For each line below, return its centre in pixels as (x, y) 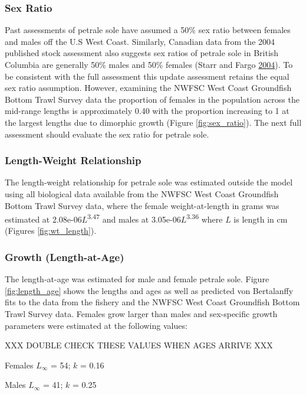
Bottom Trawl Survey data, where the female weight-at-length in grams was (142, 205)
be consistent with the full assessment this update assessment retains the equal (147, 76)
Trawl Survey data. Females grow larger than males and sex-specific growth (141, 314)
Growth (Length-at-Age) (65, 257)
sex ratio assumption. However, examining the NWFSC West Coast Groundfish (148, 88)
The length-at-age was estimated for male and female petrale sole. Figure (137, 279)
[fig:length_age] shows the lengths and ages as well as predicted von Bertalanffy (149, 290)
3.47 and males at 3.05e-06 (134, 218)
